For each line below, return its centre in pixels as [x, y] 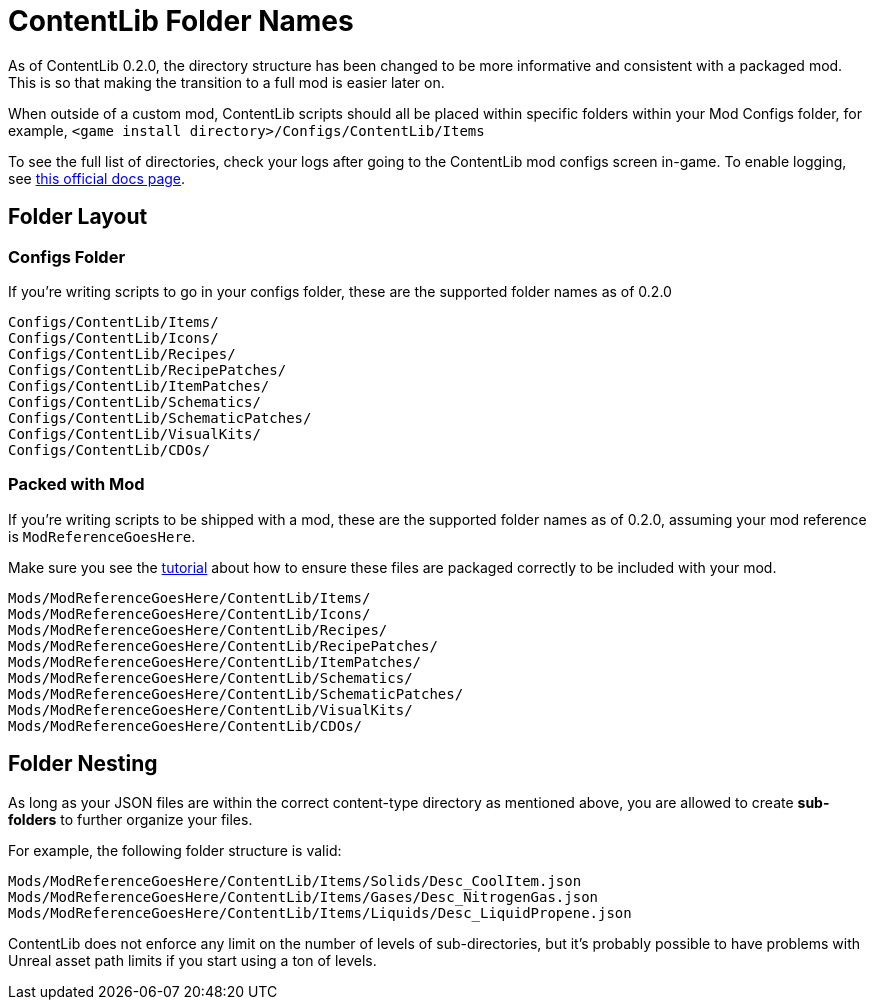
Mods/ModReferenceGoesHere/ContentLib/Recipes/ [198, 629]
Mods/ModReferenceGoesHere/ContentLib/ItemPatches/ [215, 661]
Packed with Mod [76, 484]
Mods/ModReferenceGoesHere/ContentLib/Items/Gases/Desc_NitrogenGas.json [303, 896]
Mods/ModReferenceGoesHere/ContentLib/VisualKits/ [210, 709]
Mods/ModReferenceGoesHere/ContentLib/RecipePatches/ [223, 645]
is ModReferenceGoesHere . [102, 536]
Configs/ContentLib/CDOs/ [109, 449]
